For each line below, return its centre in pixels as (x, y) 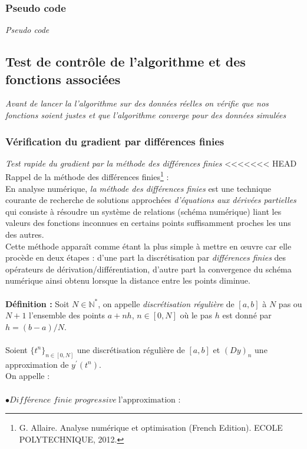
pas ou (290, 303)
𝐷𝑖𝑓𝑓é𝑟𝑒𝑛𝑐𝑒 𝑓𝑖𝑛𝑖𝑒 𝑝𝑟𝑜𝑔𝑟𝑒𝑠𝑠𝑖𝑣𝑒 (63, 400)
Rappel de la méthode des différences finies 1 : (87, 176)
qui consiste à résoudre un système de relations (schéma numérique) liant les (143, 211)
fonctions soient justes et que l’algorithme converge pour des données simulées (146, 115)
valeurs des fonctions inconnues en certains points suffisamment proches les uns (148, 223)
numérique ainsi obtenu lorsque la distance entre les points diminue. (128, 280)
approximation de (37, 364)
